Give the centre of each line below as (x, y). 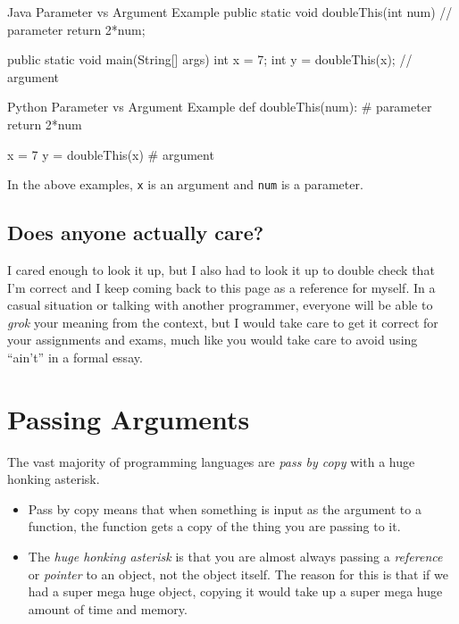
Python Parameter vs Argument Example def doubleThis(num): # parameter (220, 107)
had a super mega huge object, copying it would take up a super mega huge (235, 591)
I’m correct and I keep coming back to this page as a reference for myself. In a (221, 287)
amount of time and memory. (108, 608)
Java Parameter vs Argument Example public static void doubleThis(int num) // (230, 12)
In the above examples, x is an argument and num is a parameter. (185, 184)
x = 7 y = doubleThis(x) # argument (111, 154)
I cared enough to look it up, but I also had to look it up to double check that (221, 270)
